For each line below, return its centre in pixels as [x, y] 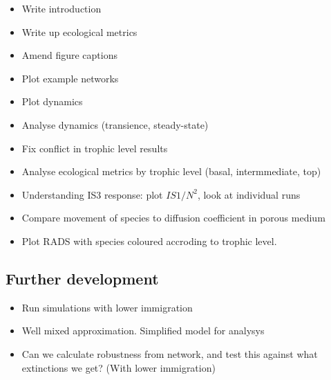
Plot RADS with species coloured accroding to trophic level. [149, 241]
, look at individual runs [249, 194]
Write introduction [62, 8]
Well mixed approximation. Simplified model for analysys [143, 331]
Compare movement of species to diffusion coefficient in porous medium [173, 218]
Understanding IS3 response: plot [92, 194]
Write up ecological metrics [79, 31]
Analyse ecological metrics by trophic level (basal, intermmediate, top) [171, 171]
